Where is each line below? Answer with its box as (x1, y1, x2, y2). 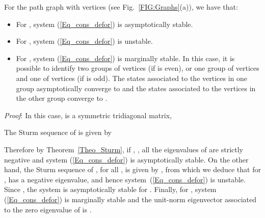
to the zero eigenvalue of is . (4, 204, 92, 214)
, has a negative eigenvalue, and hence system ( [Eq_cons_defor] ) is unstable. (4, 174, 246, 184)
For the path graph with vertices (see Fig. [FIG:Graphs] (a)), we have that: (4, 2, 238, 12)
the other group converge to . (16, 93, 108, 103)
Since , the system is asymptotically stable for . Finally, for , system (4, 184, 217, 195)
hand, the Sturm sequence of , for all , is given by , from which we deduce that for (4, 164, 261, 175)
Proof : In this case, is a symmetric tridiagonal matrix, (4, 110, 172, 120)
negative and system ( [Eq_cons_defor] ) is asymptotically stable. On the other (4, 154, 249, 165)
